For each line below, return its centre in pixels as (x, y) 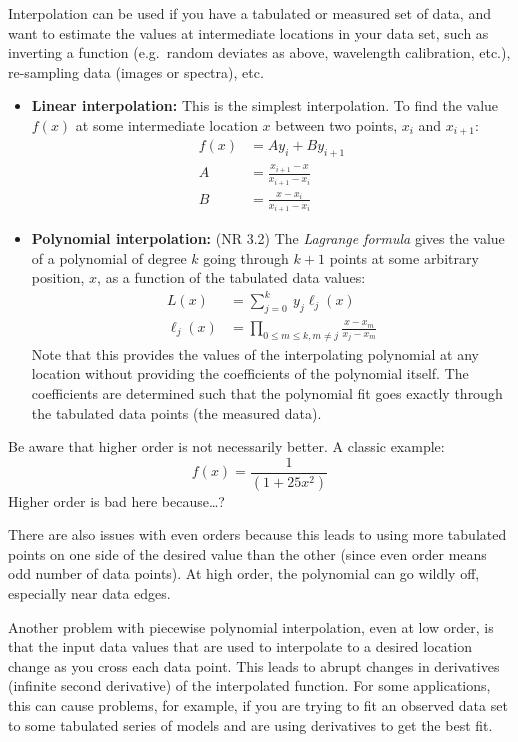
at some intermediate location (166, 124)
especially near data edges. (89, 593)
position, (58, 277)
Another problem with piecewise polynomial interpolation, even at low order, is (251, 626)
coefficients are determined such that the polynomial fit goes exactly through (267, 393)
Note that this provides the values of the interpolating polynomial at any (255, 353)
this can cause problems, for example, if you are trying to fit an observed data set (258, 705)
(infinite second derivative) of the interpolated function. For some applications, (249, 685)
